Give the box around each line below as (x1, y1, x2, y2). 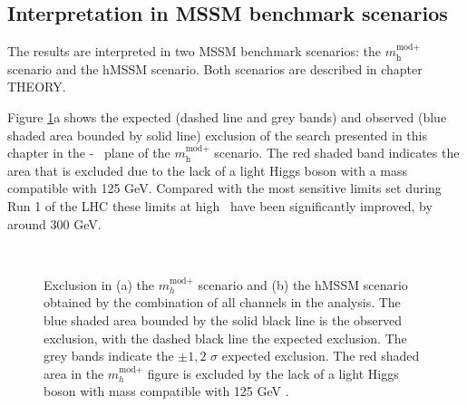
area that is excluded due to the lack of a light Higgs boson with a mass (7, 160, 407, 179)
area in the (44, 363, 104, 382)
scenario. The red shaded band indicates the (214, 143, 460, 162)
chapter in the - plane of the (7, 143, 170, 162)
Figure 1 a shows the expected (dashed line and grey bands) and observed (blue (7, 107, 447, 126)
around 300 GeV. (7, 214, 102, 233)
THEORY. (7, 77, 66, 96)
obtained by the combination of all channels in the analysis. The (44, 293, 401, 312)
